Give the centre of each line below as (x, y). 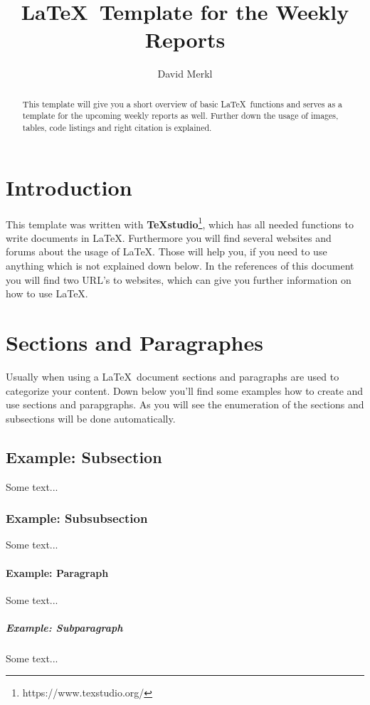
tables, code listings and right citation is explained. (117, 128)
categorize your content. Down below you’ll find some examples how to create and (185, 390)
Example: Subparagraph (64, 627)
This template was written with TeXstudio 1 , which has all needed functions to (180, 223)
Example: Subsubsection (77, 518)
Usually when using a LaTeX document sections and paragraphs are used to (173, 376)
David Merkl (185, 74)
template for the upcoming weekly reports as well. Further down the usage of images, (180, 116)
